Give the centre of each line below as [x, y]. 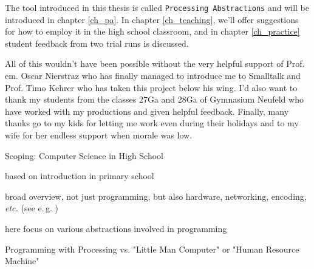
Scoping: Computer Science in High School [84, 155]
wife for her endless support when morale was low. [99, 135]
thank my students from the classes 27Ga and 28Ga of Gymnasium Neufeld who [154, 99]
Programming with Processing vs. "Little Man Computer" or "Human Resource [152, 249]
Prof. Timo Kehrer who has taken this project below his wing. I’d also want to [151, 87]
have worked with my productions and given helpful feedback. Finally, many [147, 111]
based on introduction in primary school [80, 176]
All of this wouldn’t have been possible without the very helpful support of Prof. [155, 63]
